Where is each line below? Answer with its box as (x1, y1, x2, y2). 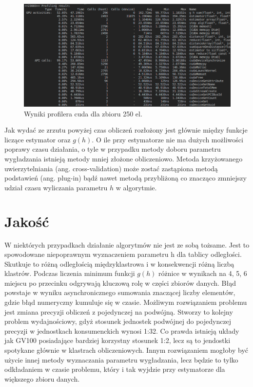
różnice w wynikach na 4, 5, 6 (158, 268, 247, 278)
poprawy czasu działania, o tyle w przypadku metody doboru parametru (4, 144, 221, 154)
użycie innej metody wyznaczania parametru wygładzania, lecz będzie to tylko (4, 354, 238, 364)
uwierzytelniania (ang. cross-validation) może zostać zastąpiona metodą (4, 163, 218, 173)
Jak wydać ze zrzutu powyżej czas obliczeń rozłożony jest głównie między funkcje (4, 125, 248, 135)
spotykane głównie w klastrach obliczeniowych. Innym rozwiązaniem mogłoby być (4, 345, 248, 355)
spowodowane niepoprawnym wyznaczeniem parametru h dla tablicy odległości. (4, 249, 242, 259)
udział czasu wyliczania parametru (4, 182, 108, 192)
